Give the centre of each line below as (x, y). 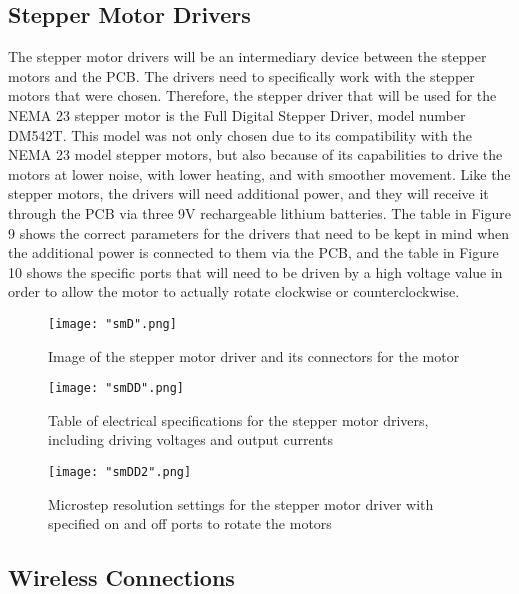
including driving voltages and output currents (190, 439)
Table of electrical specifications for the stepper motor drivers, (238, 419)
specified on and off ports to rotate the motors (190, 523)
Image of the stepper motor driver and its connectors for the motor (254, 355)
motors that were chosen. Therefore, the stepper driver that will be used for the (252, 95)
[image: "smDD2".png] (120, 472)
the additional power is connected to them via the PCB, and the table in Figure (253, 252)
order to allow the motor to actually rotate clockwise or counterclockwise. (234, 291)
